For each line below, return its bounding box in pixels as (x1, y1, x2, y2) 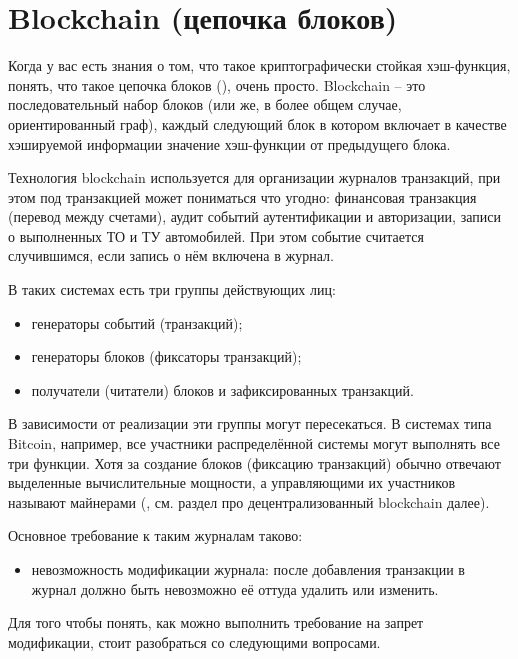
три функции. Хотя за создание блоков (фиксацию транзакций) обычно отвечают (8, 452, 501, 473)
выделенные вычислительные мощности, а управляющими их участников (8, 472, 456, 493)
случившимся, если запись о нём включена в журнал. (8, 245, 334, 266)
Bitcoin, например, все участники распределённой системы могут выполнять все (8, 433, 500, 454)
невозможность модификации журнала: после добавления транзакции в (31, 559, 465, 579)
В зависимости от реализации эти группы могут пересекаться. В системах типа (8, 413, 492, 434)
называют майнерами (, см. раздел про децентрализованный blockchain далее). (8, 491, 490, 512)
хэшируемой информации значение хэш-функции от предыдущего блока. (8, 133, 451, 154)
